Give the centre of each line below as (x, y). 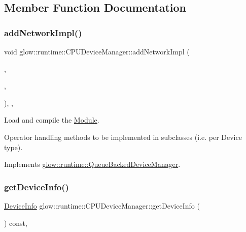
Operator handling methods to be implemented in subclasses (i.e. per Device (123, 137)
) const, (16, 223)
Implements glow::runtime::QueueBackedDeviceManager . (92, 164)
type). (13, 147)
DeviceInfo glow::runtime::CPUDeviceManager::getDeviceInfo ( (102, 205)
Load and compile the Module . (52, 120)
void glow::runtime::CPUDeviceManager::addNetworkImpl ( (97, 51)
